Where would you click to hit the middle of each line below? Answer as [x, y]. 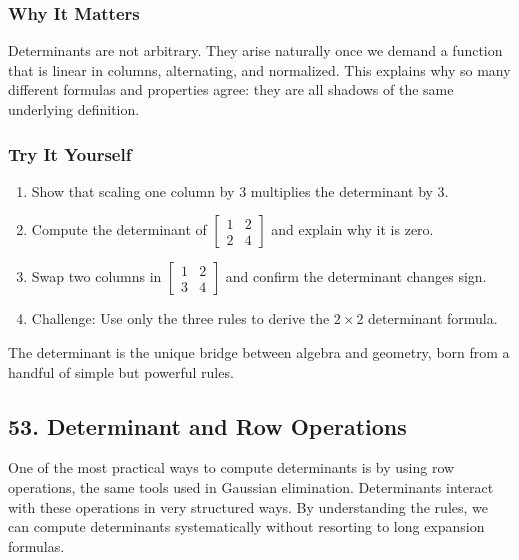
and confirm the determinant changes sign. [356, 276]
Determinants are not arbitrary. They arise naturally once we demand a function [255, 50]
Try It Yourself [70, 153]
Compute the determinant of [119, 229]
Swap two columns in [96, 276]
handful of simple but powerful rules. [121, 371]
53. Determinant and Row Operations [207, 425]
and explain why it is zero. [352, 229]
